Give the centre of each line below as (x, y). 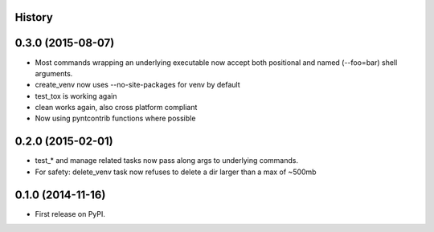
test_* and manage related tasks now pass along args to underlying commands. (167, 161)
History (34, 17)
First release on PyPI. (70, 214)
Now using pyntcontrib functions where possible (115, 118)
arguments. (54, 73)
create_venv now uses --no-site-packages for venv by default (137, 85)
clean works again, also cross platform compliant (116, 108)
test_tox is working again (76, 96)
